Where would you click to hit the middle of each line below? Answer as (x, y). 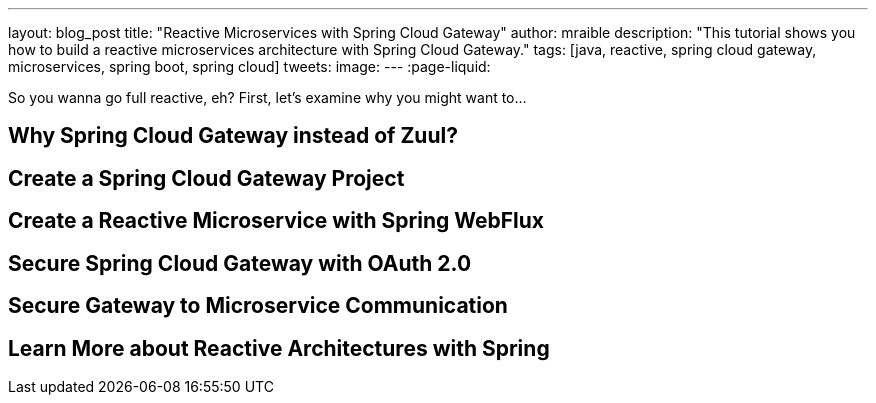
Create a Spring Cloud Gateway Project (206, 178)
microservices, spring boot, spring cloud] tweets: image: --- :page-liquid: (249, 66)
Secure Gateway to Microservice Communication (258, 306)
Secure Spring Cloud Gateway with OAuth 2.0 (240, 263)
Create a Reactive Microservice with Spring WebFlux (276, 221)
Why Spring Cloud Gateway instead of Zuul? (233, 136)
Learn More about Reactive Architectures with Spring (279, 348)
